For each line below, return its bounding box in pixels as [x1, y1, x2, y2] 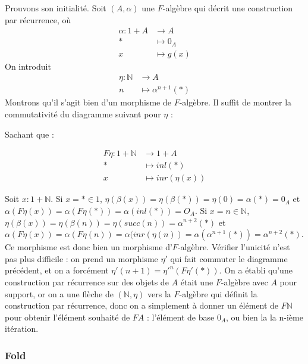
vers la [147, 287, 171, 300]
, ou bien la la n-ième [226, 310, 303, 323]
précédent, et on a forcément [5, 264, 109, 276]
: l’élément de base [147, 310, 215, 323]
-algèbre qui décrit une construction [162, 2, 293, 14]
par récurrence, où [5, 13, 71, 26]
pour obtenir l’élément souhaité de [5, 310, 130, 323]
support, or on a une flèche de [5, 287, 114, 300]
